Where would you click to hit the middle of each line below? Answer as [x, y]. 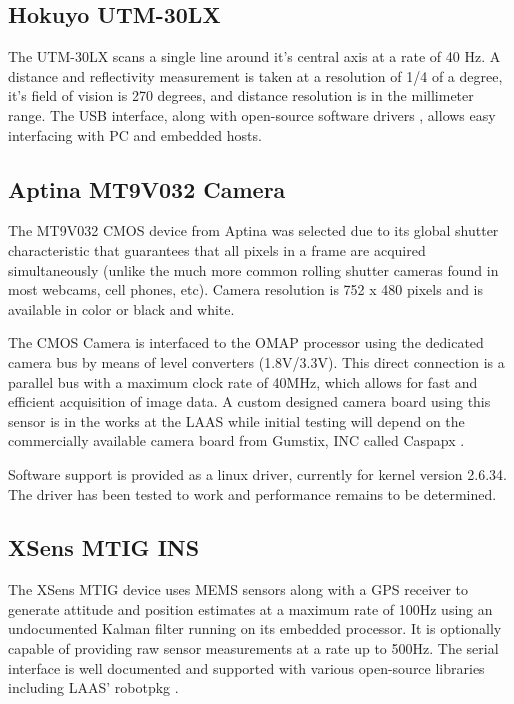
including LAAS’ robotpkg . [93, 687]
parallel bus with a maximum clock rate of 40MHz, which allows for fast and [243, 381]
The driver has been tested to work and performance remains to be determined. [252, 493]
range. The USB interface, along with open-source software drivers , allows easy [252, 114]
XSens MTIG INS [104, 547]
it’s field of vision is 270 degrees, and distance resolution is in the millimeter [241, 95]
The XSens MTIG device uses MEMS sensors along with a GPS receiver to [238, 589]
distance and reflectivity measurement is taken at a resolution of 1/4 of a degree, [255, 75]
